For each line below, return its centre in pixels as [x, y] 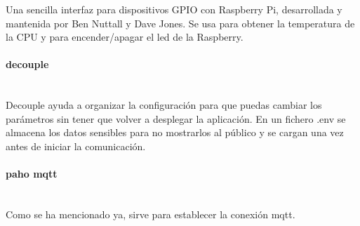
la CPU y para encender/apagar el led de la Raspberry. [125, 37]
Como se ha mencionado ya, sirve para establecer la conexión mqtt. [151, 214]
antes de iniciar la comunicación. [76, 146]
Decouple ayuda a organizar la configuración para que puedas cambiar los [164, 105]
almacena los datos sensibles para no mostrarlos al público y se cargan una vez [175, 132]
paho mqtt [32, 174]
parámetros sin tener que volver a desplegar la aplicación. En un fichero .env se [176, 118]
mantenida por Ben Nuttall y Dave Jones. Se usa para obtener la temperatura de [180, 23]
